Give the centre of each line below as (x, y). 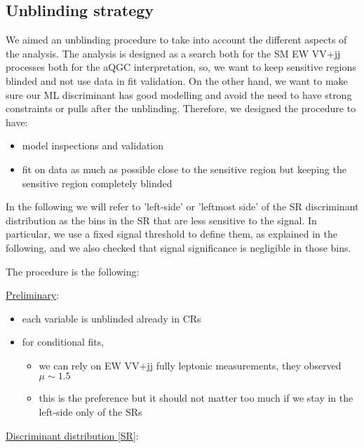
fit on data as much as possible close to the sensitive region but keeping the (184, 169)
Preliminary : (33, 295)
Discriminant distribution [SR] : (72, 435)
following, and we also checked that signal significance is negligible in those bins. (178, 247)
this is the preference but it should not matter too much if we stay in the (196, 398)
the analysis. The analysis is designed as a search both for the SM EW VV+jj (173, 53)
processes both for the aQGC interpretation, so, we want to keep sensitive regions (181, 67)
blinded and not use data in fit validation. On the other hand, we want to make (177, 80)
